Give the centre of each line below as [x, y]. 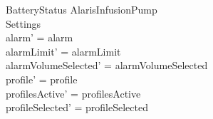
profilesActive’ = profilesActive [73, 93]
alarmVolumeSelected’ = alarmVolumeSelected [107, 65]
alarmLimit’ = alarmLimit [63, 51]
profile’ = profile [42, 79]
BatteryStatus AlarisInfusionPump [82, 9]
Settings [24, 23]
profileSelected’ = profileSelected [77, 107]
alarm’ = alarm [40, 37]
